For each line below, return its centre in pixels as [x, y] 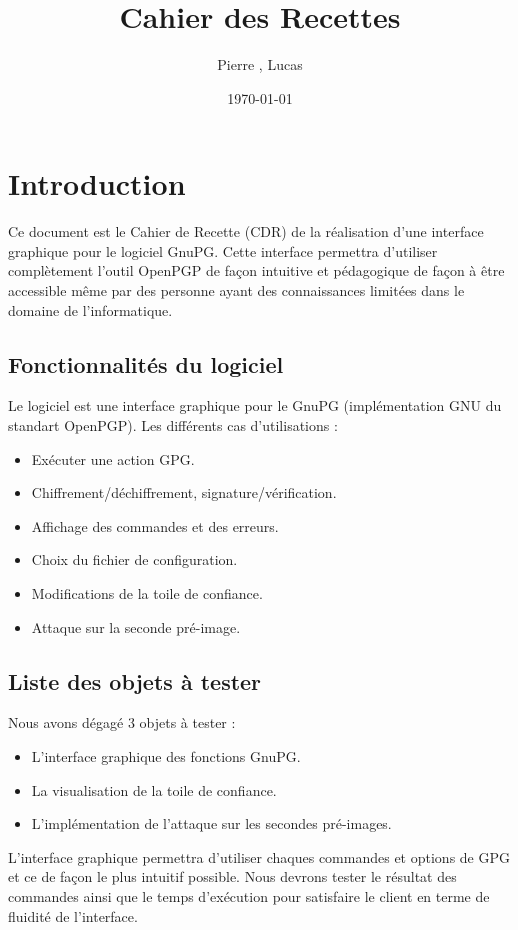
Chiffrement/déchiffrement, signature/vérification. [184, 492]
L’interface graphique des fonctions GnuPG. [166, 755]
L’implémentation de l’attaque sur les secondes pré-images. [211, 823]
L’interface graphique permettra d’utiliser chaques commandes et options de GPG [259, 856]
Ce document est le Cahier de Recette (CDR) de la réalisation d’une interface [246, 231]
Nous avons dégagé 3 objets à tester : [122, 722]
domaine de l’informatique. [90, 309]
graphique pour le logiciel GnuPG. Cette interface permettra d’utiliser [223, 250]
